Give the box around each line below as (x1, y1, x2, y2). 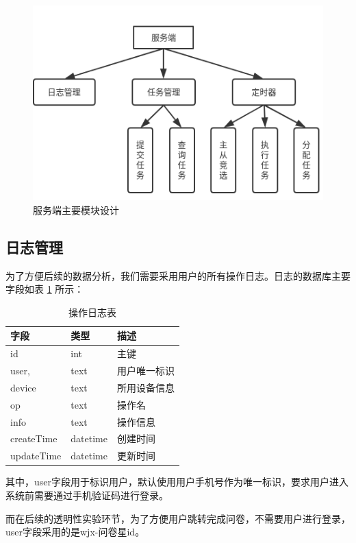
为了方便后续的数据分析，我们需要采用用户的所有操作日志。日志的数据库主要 (5, 268, 351, 282)
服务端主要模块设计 (33, 202, 119, 217)
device (10, 380, 36, 394)
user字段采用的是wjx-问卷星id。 (5, 524, 145, 539)
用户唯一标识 (116, 363, 175, 378)
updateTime (10, 448, 62, 463)
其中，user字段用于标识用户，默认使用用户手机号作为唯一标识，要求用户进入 (5, 474, 349, 489)
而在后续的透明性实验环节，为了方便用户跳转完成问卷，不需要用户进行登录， (5, 511, 351, 525)
